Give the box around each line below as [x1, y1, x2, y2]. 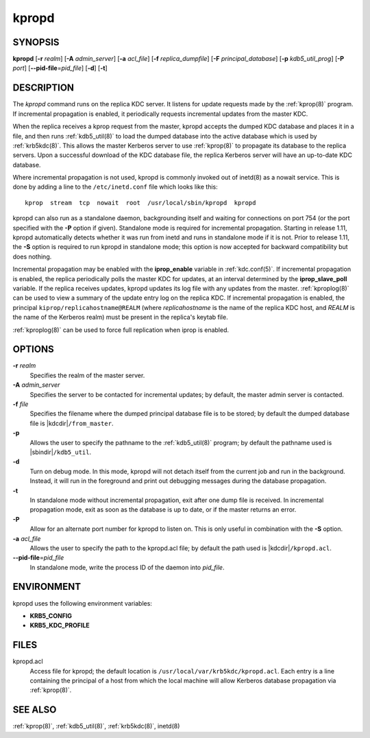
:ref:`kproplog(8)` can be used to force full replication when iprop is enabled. [12, 326, 230, 334]
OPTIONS [12, 344, 54, 355]
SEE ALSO [12, 704, 57, 716]
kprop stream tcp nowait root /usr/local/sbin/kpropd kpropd [25, 199, 256, 206]
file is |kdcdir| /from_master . [29, 419, 114, 427]
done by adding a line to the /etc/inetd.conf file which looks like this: [12, 182, 219, 191]
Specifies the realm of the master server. [29, 371, 145, 379]
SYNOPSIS [12, 36, 60, 48]
